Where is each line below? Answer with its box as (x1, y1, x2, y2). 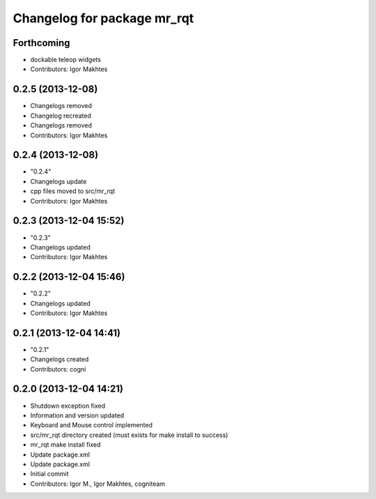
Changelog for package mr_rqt (13, 10, 194, 26)
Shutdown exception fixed (30, 401, 106, 410)
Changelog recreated (30, 112, 92, 120)
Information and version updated (30, 411, 125, 420)
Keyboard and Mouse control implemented (30, 421, 153, 429)
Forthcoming (13, 37, 70, 49)
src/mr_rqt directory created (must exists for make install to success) (30, 431, 228, 439)
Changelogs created (30, 355, 89, 364)
